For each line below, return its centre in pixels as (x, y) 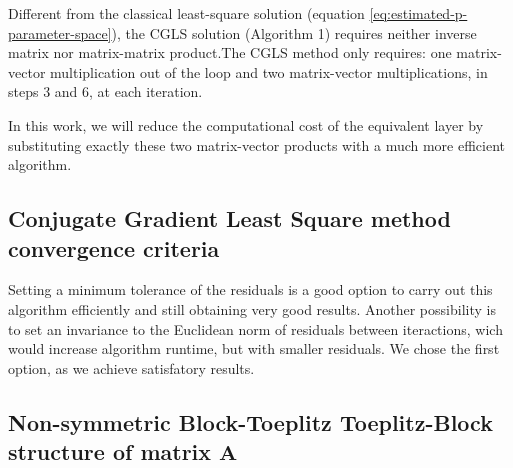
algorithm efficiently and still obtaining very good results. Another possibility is (252, 308)
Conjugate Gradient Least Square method (229, 218)
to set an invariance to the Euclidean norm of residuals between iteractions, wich (255, 328)
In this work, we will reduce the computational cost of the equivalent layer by (246, 124)
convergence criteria (114, 247)
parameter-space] (60, 32)
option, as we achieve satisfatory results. (131, 367)
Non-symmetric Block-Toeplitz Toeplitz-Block (250, 421)
